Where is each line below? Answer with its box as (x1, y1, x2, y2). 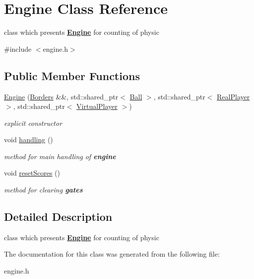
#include (4, 43, 32, 54)
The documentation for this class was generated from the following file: (4, 249, 220, 259)
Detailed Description (4, 209, 113, 224)
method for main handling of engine (4, 151, 116, 161)
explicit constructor (4, 117, 63, 128)
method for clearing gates (4, 185, 83, 195)
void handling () (4, 134, 53, 145)
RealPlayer (217, 91, 250, 101)
